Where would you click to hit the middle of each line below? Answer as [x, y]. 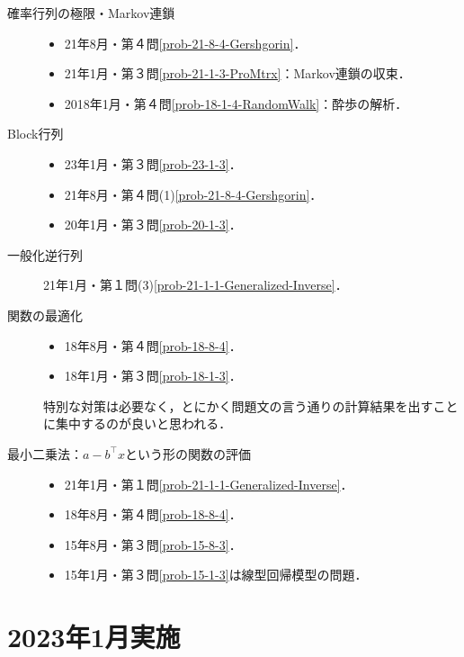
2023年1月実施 [94, 637]
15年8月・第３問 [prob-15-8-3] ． [153, 544]
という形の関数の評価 [187, 453]
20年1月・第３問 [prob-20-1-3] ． [153, 225]
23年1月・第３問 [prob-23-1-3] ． [153, 163]
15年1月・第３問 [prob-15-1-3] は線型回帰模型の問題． [216, 575]
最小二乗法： [45, 453]
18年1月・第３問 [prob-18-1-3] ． [153, 376]
